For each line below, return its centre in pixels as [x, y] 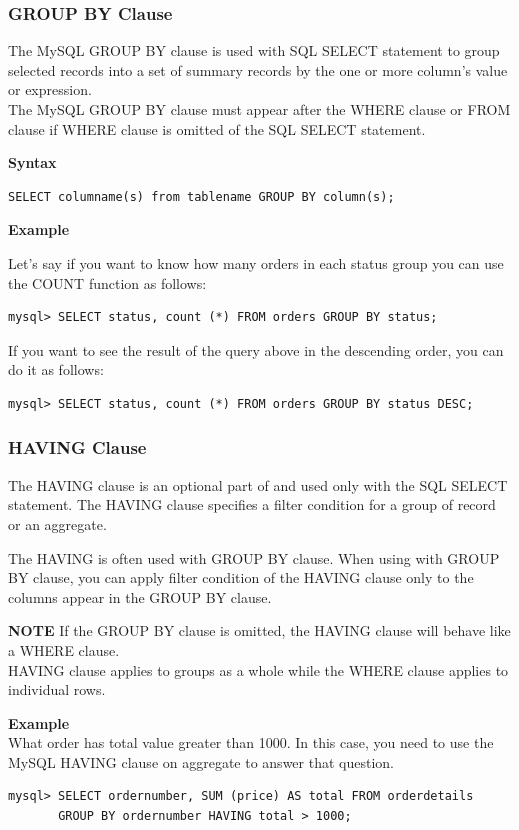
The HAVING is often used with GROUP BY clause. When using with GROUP [254, 557]
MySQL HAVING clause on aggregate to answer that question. [201, 761]
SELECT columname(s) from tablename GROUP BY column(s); [201, 196]
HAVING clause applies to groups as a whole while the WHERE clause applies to [258, 669]
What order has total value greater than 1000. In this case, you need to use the [251, 742]
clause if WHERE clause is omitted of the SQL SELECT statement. [217, 128]
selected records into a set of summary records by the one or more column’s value [258, 69]
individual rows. [57, 689]
